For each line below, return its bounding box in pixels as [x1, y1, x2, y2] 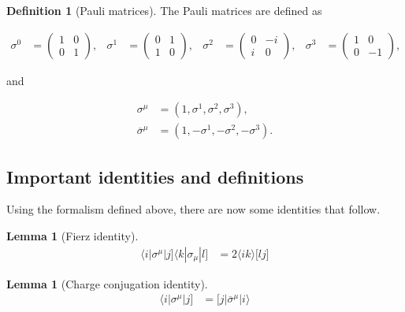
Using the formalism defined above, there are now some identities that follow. [6, 201, 381, 217]
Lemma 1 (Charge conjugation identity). [6, 275, 208, 292]
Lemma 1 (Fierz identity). [6, 228, 139, 244]
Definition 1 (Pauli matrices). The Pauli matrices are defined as [6, 2, 322, 18]
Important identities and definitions [6, 164, 304, 188]
